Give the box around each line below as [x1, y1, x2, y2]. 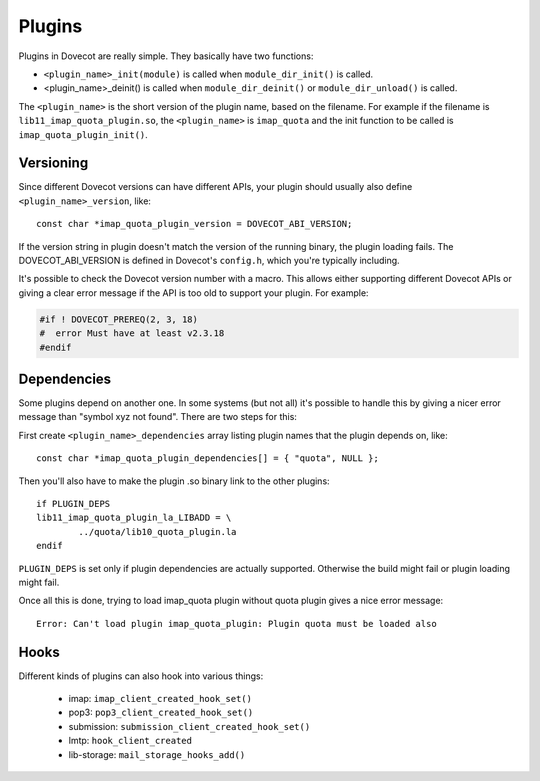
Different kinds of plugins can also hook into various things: [18, 670, 264, 682]
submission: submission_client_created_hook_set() [68, 720, 311, 732]
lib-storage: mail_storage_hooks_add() [68, 748, 246, 760]
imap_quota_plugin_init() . [18, 128, 149, 140]
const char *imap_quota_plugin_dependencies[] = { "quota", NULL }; [36, 453, 379, 464]
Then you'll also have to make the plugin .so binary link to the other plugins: [18, 475, 330, 487]
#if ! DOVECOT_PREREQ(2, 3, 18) [39, 313, 199, 325]
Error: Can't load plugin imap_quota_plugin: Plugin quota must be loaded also [36, 618, 437, 629]
